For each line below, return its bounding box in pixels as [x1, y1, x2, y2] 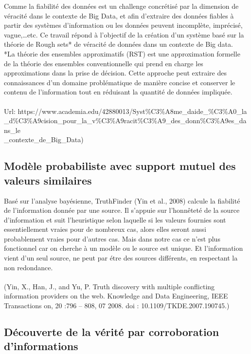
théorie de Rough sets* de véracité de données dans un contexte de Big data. [4, 39, 233, 49]
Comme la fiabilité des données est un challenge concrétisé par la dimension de [4, 1, 239, 11]
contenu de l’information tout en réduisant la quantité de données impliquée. [4, 87, 233, 97]
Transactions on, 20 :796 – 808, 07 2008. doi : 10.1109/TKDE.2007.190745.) [4, 300, 230, 311]
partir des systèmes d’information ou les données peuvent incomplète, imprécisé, [4, 20, 243, 30]
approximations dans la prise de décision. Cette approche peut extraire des [4, 68, 227, 78]
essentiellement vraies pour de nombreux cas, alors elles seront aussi [4, 224, 206, 234]
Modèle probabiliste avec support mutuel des [4, 158, 236, 173]
